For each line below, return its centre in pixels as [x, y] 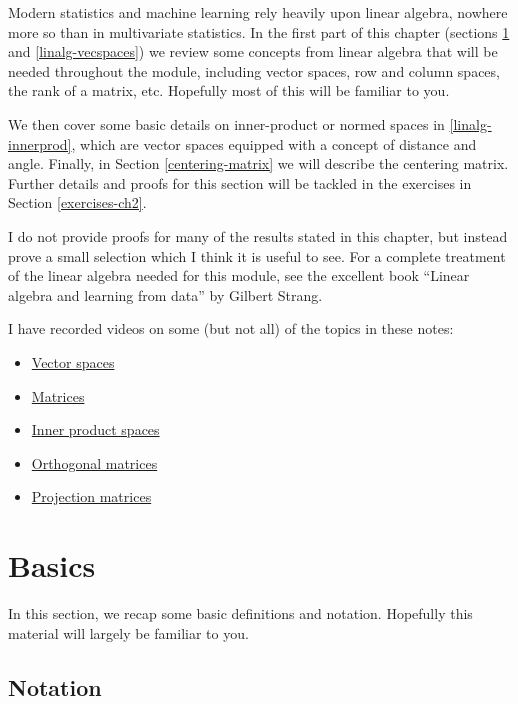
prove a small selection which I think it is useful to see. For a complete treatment [257, 255]
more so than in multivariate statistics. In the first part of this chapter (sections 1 [259, 31]
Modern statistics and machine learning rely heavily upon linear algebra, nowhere [258, 12]
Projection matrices [91, 496]
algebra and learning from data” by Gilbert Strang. [165, 294]
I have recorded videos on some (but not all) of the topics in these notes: [231, 328]
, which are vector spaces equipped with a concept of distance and [274, 143]
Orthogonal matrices [94, 462]
